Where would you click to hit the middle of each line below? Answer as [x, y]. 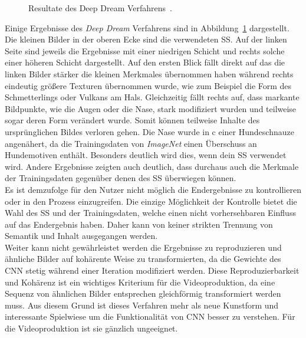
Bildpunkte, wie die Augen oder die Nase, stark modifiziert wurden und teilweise [151, 108]
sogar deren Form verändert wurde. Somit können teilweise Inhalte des [132, 120]
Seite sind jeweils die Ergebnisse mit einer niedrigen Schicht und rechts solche [145, 50]
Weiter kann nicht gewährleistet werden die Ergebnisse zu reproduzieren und [143, 247]
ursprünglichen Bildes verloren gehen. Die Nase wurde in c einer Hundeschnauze [149, 131]
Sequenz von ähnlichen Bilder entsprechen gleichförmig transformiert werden [143, 293]
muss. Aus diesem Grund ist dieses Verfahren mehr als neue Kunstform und [142, 305]
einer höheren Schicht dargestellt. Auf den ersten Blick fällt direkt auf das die [145, 62]
